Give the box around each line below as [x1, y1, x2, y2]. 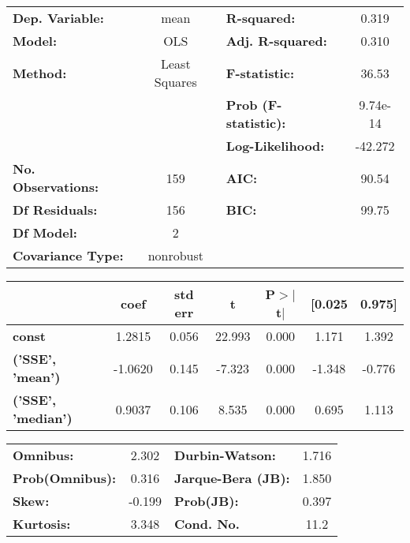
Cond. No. [173, 515, 240, 533]
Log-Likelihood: [225, 137, 325, 155]
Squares [154, 73, 197, 91]
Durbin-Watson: [173, 446, 276, 464]
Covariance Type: [13, 246, 124, 264]
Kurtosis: [13, 515, 71, 533]
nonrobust [147, 246, 204, 264]
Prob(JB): [173, 492, 239, 510]
